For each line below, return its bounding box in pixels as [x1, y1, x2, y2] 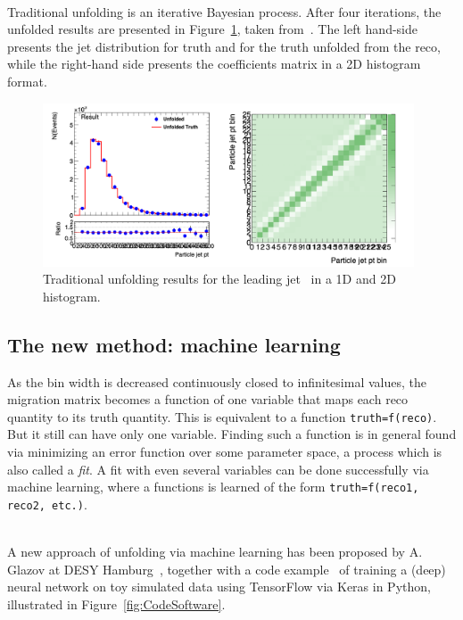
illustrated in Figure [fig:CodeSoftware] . [7, 594, 226, 613]
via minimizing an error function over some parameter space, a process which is [7, 442, 442, 460]
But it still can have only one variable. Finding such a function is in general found [7, 425, 457, 443]
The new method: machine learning [7, 330, 341, 358]
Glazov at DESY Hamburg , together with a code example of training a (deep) [7, 559, 446, 578]
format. [7, 71, 47, 90]
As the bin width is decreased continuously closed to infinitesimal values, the [7, 372, 426, 391]
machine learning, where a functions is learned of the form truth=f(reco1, [7, 477, 419, 496]
